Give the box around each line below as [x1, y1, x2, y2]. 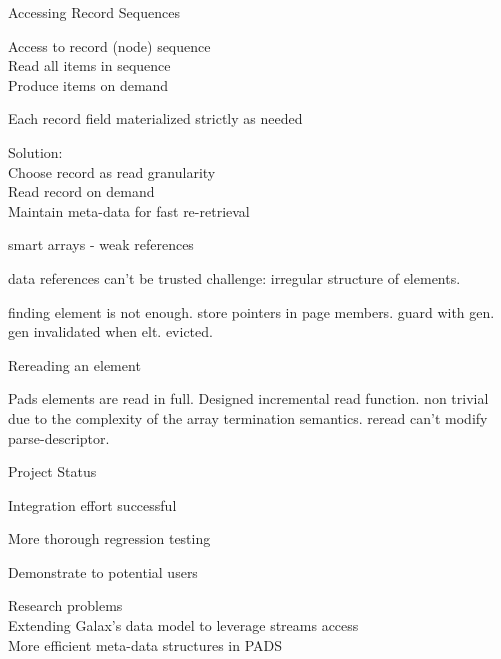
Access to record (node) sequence [8, 35, 211, 56]
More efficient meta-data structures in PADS [8, 634, 283, 655]
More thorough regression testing [8, 528, 211, 549]
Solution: [8, 141, 63, 162]
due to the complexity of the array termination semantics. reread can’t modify [8, 407, 488, 428]
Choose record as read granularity [8, 161, 216, 182]
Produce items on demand [8, 74, 169, 95]
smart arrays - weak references [8, 234, 194, 255]
